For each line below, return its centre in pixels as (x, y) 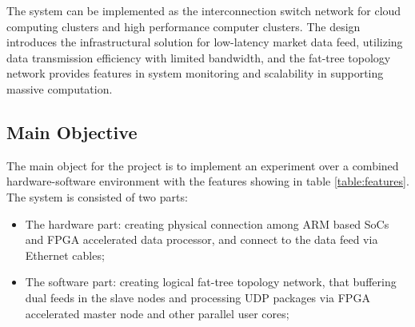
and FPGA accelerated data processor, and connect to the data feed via (202, 239)
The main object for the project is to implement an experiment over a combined (203, 165)
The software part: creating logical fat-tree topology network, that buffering (211, 282)
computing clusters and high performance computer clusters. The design (184, 26)
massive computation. (60, 88)
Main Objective (72, 132)
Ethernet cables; (65, 255)
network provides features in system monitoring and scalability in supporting (195, 73)
